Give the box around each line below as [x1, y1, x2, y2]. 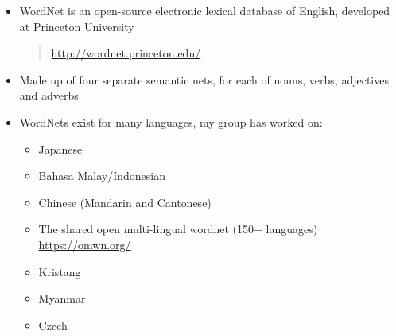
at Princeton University [19, 18, 134, 34]
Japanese [38, 140, 83, 157]
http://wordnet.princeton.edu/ [51, 45, 201, 61]
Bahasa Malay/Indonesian [38, 167, 166, 184]
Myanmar [38, 290, 86, 307]
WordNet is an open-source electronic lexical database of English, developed [19, 2, 390, 18]
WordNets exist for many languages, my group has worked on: [19, 113, 323, 130]
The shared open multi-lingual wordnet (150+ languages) [38, 221, 318, 237]
